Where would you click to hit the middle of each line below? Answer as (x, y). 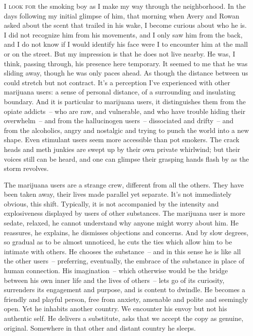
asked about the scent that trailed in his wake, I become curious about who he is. (125, 25)
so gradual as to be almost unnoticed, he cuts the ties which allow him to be (118, 242)
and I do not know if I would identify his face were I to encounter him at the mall (126, 44)
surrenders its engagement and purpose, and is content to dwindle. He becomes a (125, 289)
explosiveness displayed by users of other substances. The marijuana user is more (125, 213)
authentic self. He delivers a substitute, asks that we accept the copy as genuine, (124, 318)
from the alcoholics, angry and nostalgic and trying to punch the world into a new (126, 130)
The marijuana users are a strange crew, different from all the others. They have (124, 184)
